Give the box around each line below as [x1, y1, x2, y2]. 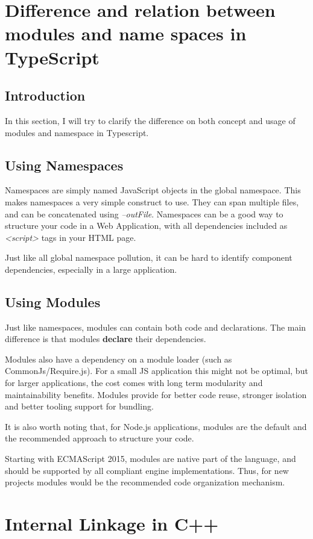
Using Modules [5, 292, 101, 311]
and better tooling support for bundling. [5, 400, 154, 413]
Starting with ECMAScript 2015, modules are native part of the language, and [5, 452, 296, 465]
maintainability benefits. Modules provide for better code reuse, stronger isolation [5, 388, 307, 400]
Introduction [5, 86, 86, 105]
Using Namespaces [5, 155, 124, 174]
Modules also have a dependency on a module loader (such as [5, 352, 232, 365]
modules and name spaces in [5, 21, 247, 46]
